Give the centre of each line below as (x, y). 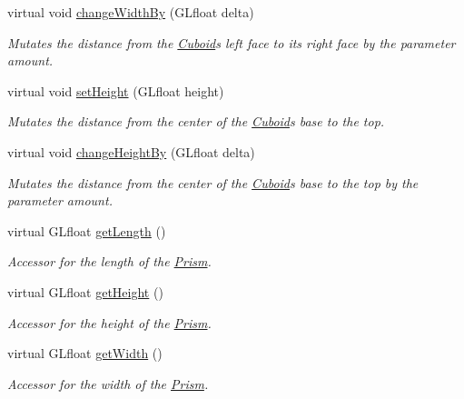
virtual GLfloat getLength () (87, 230)
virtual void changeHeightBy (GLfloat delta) (131, 151)
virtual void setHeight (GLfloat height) (116, 90)
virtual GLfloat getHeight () (85, 291)
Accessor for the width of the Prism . (108, 383)
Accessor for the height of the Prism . (109, 322)
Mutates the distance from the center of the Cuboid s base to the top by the (213, 182)
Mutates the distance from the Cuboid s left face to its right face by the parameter (232, 42)
